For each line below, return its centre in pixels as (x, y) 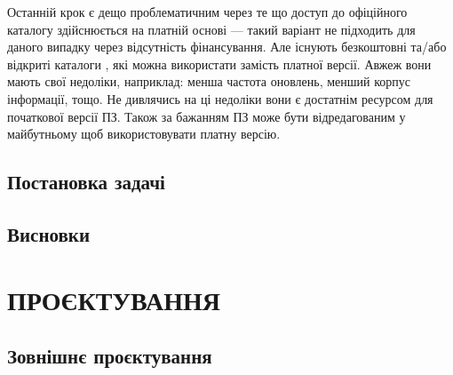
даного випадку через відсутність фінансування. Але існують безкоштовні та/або (227, 47)
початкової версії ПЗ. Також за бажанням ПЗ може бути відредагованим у (207, 116)
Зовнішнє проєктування (110, 356)
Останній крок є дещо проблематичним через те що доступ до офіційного (207, 12)
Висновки (49, 233)
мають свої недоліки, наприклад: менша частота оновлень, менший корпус (209, 81)
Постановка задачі (86, 182)
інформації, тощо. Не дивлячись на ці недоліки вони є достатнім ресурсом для (220, 98)
